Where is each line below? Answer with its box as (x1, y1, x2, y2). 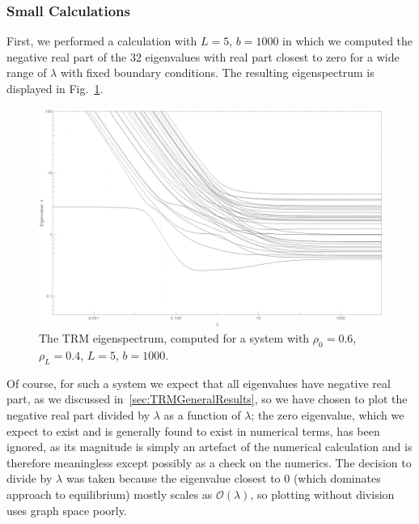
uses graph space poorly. (6, 501, 127, 518)
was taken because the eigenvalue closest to (66, 470, 281, 487)
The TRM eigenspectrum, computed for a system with (39, 330, 310, 347)
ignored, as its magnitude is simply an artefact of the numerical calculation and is (6, 438, 413, 455)
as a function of (163, 406, 241, 423)
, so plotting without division (250, 485, 395, 502)
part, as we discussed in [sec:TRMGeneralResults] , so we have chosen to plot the (6, 390, 408, 407)
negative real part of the (6, 48, 127, 65)
